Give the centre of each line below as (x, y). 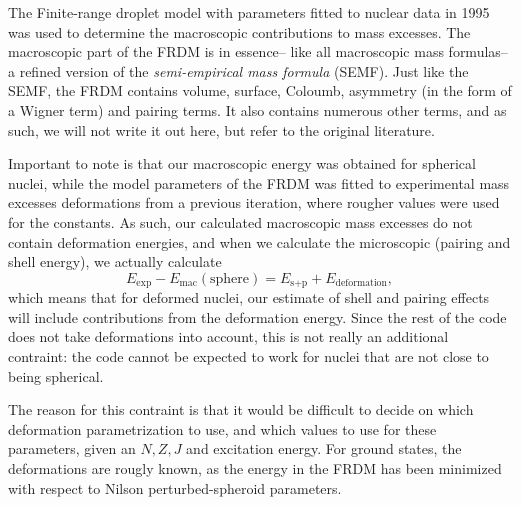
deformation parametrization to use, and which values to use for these (222, 428)
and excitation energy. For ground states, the (324, 448)
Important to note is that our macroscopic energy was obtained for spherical (242, 163)
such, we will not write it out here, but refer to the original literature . (221, 129)
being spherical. (56, 375)
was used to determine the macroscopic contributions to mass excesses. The (239, 31)
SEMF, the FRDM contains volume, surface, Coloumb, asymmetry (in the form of (260, 90)
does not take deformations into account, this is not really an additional (228, 336)
